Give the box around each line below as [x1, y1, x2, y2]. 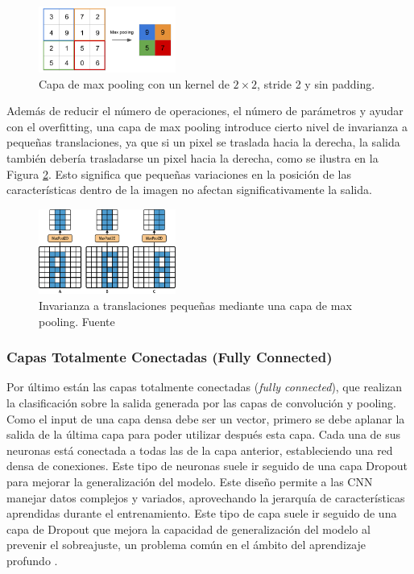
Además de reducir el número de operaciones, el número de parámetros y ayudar [6, 102, 404, 119]
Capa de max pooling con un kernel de [39, 75, 230, 92]
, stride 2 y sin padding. [257, 75, 375, 92]
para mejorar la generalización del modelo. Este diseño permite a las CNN [6, 473, 373, 490]
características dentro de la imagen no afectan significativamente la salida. [6, 181, 372, 198]
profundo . [6, 551, 58, 568]
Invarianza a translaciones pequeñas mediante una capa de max [39, 297, 352, 314]
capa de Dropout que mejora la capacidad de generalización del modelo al [6, 520, 371, 537]
